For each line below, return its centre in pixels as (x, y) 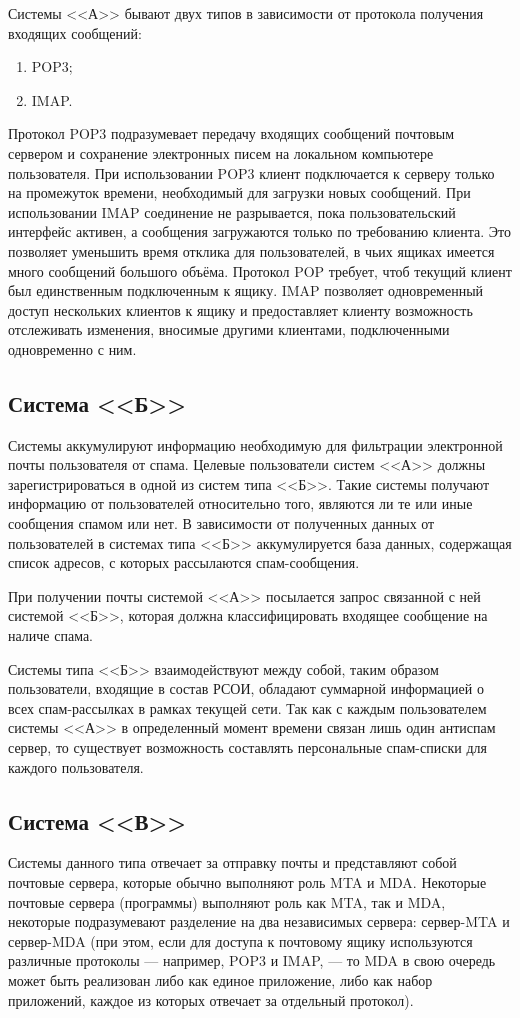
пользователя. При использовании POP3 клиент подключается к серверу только (251, 172)
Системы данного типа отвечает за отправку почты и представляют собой (232, 862)
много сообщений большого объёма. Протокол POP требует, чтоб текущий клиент (260, 270)
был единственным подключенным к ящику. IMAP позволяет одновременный (246, 290)
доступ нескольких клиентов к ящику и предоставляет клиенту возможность (240, 309)
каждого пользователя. (76, 766)
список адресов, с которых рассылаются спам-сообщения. (184, 562)
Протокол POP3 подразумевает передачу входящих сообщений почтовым (231, 133)
